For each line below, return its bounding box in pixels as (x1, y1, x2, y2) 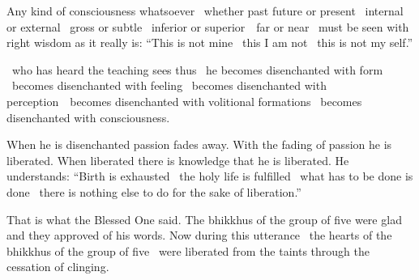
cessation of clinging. (6, 258, 109, 275)
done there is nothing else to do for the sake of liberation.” (6, 183, 301, 200)
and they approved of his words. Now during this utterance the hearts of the (6, 227, 392, 244)
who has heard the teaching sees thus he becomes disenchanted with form (11, 61, 383, 78)
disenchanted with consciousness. (6, 108, 170, 125)
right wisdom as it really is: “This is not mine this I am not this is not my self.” (6, 34, 413, 51)
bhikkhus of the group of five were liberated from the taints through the (6, 242, 370, 259)
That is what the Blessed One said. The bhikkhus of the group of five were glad (6, 210, 402, 227)
